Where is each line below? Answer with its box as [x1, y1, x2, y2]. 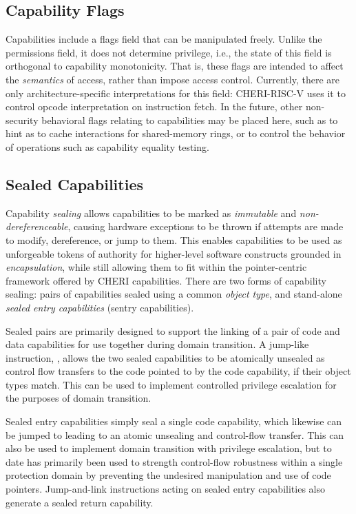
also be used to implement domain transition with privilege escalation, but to [6, 441, 332, 455]
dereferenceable [6, 219, 68, 234]
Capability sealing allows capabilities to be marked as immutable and [6, 205, 297, 220]
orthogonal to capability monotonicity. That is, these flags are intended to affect [6, 59, 344, 73]
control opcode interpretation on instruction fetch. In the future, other [6, 99, 303, 114]
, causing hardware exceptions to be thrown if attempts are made [67, 219, 344, 234]
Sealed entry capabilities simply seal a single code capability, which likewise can [6, 414, 342, 429]
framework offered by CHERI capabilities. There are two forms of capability [6, 273, 326, 287]
